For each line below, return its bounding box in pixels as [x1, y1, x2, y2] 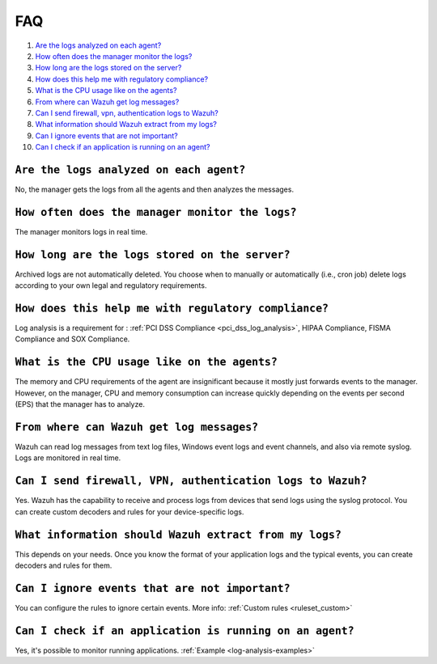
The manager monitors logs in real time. [15, 226, 148, 236]
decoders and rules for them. [15, 560, 112, 570]
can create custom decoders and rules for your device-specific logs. [15, 506, 244, 517]
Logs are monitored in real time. [15, 453, 121, 463]
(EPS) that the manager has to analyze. [15, 400, 146, 409]
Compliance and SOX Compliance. [15, 334, 130, 344]
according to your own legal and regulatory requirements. [15, 281, 207, 290]
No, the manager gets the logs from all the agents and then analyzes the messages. [15, 184, 295, 194]
